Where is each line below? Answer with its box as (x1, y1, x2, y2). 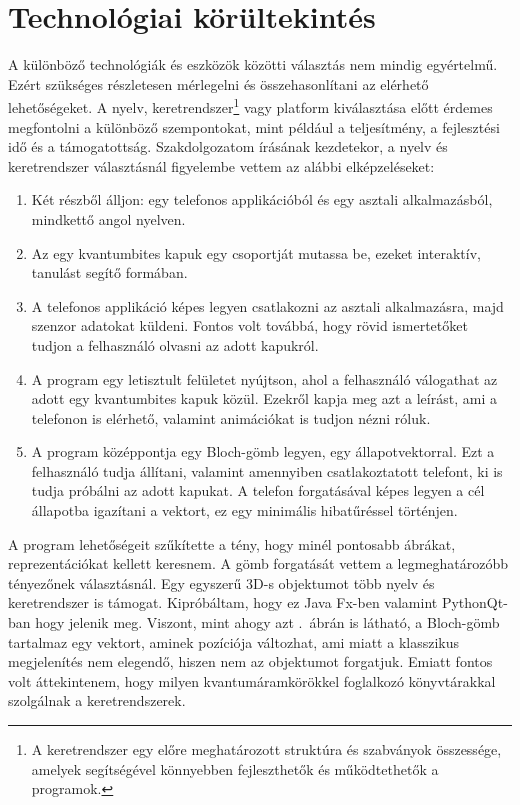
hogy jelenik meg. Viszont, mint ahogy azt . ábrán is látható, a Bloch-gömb (35, 612, 500, 633)
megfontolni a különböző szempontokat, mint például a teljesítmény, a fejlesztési (8, 116, 500, 137)
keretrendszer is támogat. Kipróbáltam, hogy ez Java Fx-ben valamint (8, 592, 438, 613)
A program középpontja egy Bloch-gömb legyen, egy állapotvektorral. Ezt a (31, 441, 495, 462)
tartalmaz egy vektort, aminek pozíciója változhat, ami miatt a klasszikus (8, 631, 460, 652)
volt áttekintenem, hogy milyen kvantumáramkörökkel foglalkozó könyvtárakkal (8, 670, 496, 691)
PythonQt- (441, 592, 508, 613)
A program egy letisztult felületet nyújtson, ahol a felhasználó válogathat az (31, 368, 498, 389)
